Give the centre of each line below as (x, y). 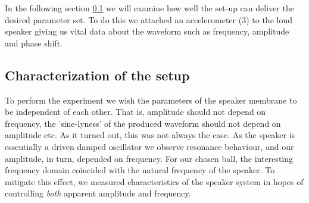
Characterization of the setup (97, 75)
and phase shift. (34, 43)
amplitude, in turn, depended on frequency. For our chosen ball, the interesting (149, 158)
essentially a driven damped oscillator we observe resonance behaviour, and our (149, 146)
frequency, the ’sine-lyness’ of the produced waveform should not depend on (143, 123)
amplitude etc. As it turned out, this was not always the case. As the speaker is (150, 135)
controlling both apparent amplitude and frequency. (98, 193)
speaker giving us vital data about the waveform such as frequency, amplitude (147, 31)
